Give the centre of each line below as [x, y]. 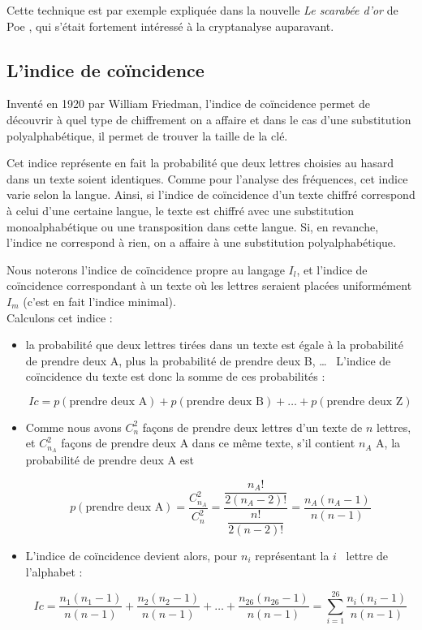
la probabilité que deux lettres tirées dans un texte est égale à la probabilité [214, 345]
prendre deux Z [365, 401]
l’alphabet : [54, 571]
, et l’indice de [332, 269]
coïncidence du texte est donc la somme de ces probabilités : [175, 376]
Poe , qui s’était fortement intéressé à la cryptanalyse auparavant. [170, 26]
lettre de [367, 555]
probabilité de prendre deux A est [110, 460]
